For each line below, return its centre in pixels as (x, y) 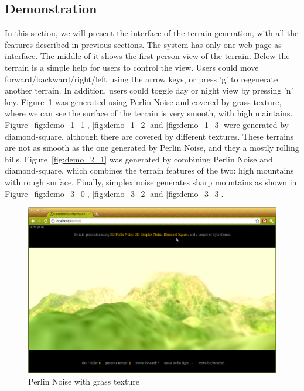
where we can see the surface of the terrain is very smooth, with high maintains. (149, 113)
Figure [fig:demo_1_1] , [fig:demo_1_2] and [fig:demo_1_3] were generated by (147, 124)
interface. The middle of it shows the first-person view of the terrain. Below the (147, 56)
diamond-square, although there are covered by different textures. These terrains (149, 136)
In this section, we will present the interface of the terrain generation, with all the (152, 33)
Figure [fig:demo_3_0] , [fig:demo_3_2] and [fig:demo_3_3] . (114, 193)
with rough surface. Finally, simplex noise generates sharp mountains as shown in (151, 181)
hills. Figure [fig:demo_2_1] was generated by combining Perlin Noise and (139, 159)
